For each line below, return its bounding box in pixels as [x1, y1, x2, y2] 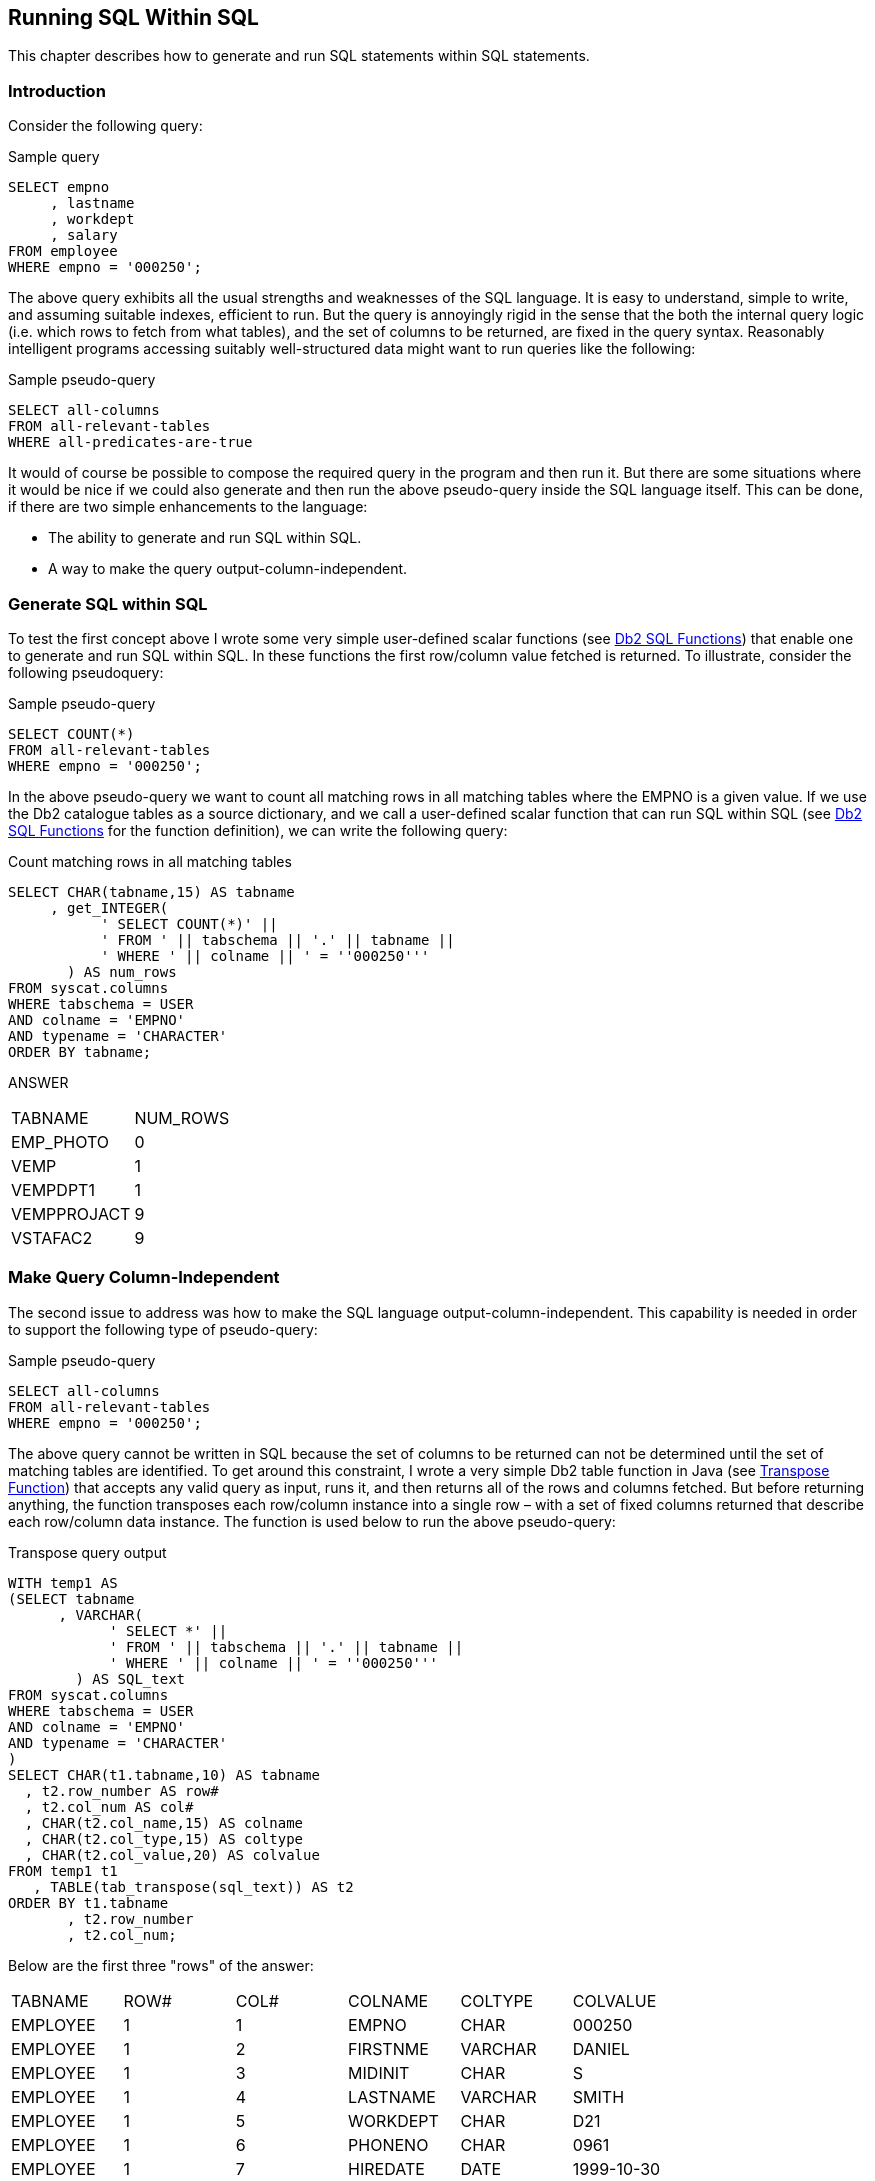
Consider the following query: [8, 117, 203, 135]
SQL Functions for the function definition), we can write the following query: [8, 821, 508, 839]
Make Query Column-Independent [8, 1267, 280, 1288]
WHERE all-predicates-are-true [8, 434, 253, 451]
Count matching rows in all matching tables [8, 852, 292, 870]
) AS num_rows [67, 963, 177, 980]
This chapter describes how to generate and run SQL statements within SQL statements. [8, 47, 590, 65]
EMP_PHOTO [11, 1131, 110, 1152]
